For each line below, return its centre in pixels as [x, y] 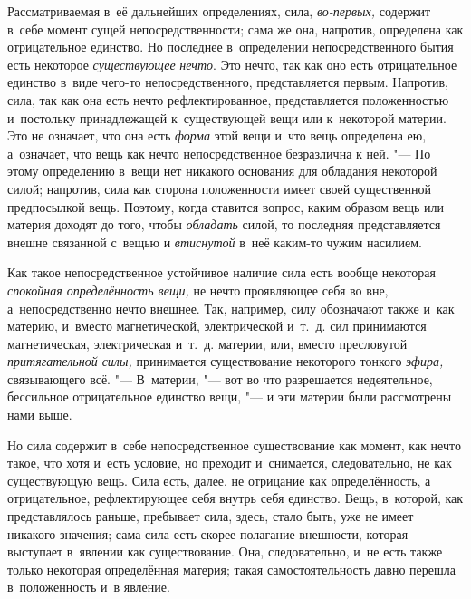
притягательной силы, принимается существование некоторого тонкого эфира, [226, 361]
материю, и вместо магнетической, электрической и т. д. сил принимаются [217, 326]
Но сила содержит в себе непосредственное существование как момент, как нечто [234, 444]
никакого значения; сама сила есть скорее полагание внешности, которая [208, 533]
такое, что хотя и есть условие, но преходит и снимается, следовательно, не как [230, 463]
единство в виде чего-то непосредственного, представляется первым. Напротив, [228, 82]
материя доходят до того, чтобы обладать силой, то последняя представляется [224, 224]
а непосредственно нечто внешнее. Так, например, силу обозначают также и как [231, 308]
